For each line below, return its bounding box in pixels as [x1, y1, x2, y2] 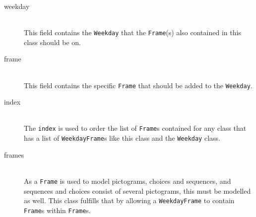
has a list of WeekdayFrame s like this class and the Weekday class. [24, 133, 220, 143]
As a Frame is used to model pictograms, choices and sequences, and [24, 175, 231, 186]
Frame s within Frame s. [24, 205, 91, 215]
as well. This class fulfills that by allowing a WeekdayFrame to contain [24, 195, 235, 206]
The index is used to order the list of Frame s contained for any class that [24, 123, 247, 133]
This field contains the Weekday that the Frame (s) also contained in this [24, 27, 241, 38]
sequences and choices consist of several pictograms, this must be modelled [24, 185, 251, 196]
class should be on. [24, 37, 81, 47]
